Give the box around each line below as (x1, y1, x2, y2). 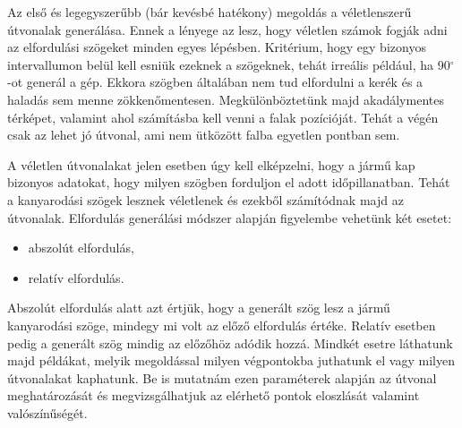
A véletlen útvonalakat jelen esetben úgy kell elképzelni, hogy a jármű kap (7, 155, 415, 174)
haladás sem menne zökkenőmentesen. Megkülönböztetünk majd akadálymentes (7, 90, 444, 108)
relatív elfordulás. (28, 268, 124, 287)
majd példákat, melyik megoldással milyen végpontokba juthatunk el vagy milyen (7, 351, 455, 370)
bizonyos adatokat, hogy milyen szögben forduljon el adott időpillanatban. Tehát (7, 173, 450, 192)
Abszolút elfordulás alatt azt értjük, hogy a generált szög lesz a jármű (7, 298, 390, 317)
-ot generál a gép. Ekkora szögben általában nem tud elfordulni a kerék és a (7, 73, 423, 91)
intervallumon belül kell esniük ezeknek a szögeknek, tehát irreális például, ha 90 (7, 55, 450, 73)
